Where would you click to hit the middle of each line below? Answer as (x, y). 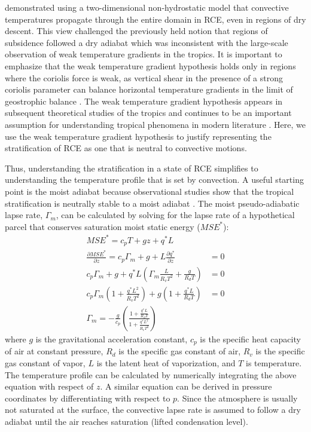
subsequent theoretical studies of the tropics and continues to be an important (148, 113)
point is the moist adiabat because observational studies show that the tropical (150, 191)
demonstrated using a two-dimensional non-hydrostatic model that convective (147, 7)
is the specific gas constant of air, (180, 351)
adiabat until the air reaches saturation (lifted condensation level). (126, 421)
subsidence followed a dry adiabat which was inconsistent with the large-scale (147, 42)
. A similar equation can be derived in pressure (186, 386)
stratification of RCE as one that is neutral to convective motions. (126, 148)
